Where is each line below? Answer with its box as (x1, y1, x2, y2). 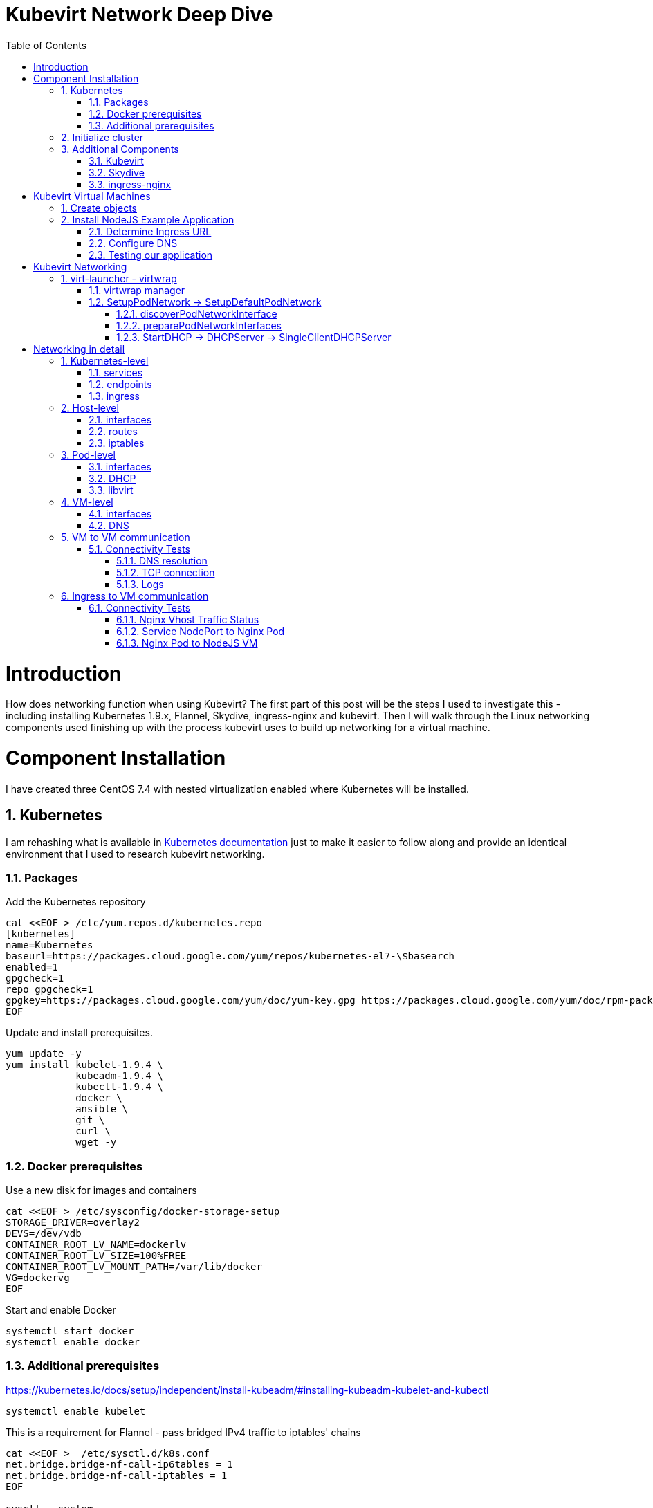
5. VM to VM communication (61, 531, 190, 543)
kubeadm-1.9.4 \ (75, 1070, 163, 1082)
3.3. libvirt (89, 484, 134, 496)
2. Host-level (61, 401, 119, 414)
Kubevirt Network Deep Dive (6, 3, 273, 26)
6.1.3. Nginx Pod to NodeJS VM (116, 636, 258, 649)
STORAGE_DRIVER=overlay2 (6, 1217, 140, 1229)
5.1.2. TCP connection (116, 566, 215, 578)
